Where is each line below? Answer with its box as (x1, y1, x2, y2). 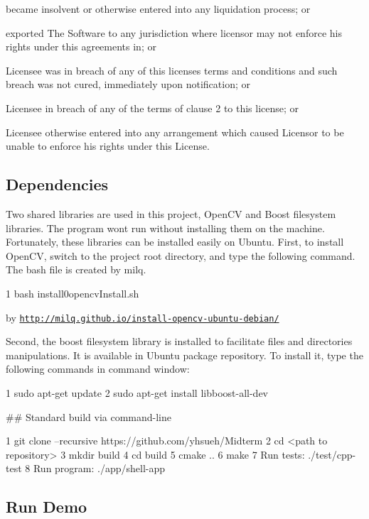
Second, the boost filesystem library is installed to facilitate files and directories (6, 334, 353, 349)
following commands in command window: (6, 361, 190, 376)
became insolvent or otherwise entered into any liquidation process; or (6, 1, 311, 16)
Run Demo (6, 496, 87, 518)
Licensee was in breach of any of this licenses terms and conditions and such (6, 62, 338, 77)
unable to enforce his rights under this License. (6, 138, 210, 153)
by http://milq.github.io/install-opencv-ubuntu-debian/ (6, 310, 279, 324)
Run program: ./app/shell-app (33, 461, 166, 476)
